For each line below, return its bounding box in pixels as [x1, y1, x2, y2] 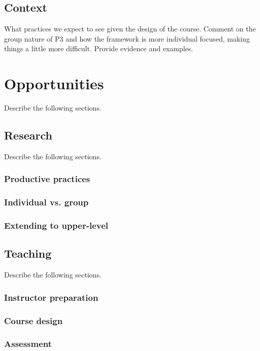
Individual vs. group [4, 196, 89, 208]
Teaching [4, 245, 52, 261]
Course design [4, 314, 63, 327]
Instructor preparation [4, 291, 99, 303]
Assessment [4, 337, 52, 350]
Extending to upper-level [4, 219, 109, 232]
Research [4, 127, 52, 143]
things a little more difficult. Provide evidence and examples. [4, 43, 193, 54]
